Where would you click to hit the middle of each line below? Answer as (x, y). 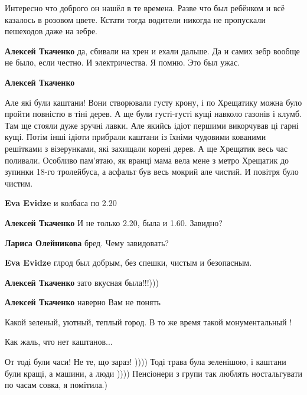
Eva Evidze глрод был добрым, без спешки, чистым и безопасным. (128, 262)
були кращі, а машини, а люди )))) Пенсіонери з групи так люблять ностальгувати (153, 373)
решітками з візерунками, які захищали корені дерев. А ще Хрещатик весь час (146, 148)
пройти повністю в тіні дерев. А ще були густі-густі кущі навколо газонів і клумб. (153, 114)
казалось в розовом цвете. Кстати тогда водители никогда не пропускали (135, 19)
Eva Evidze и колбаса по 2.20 (61, 203)
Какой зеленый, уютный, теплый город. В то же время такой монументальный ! (148, 321)
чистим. (19, 183)
